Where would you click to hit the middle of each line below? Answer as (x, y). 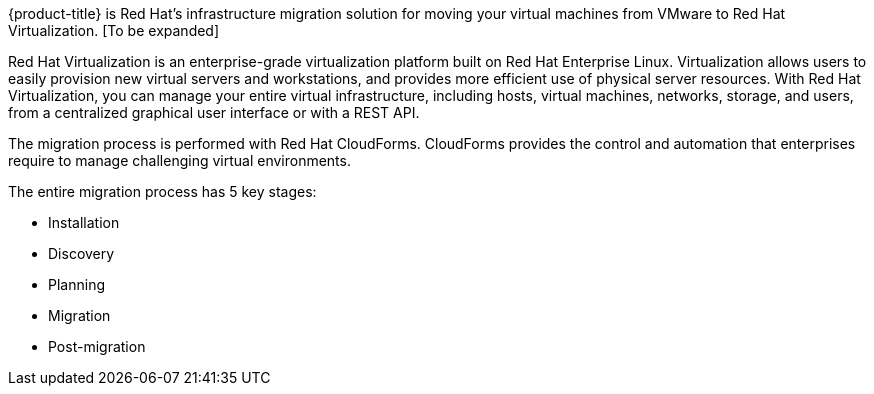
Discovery (81, 253)
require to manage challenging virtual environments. (179, 160)
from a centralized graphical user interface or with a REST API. (214, 112)
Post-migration (97, 346)
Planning (76, 284)
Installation (84, 222)
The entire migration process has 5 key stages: (162, 191)
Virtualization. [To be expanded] (114, 30)
